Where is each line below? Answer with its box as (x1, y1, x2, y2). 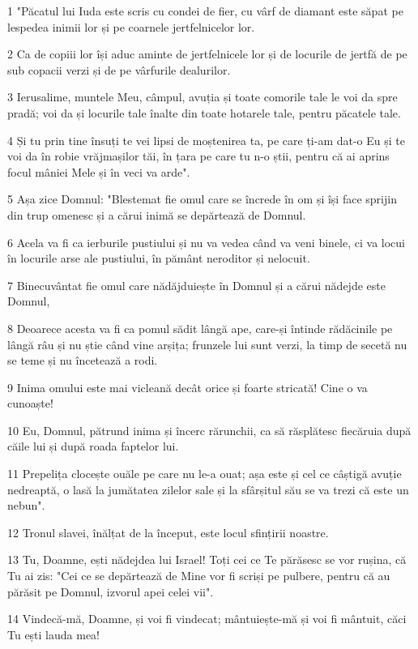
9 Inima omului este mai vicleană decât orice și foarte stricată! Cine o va (7, 378, 368, 395)
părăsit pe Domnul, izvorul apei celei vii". (7, 583, 214, 600)
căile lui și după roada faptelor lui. (7, 438, 179, 455)
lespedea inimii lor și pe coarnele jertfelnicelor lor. (7, 18, 255, 35)
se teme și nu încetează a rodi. (7, 352, 158, 369)
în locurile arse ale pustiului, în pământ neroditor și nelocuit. (7, 250, 310, 267)
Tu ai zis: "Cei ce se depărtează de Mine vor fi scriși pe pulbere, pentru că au (7, 567, 390, 584)
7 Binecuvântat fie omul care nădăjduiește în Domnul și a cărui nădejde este (7, 276, 386, 293)
